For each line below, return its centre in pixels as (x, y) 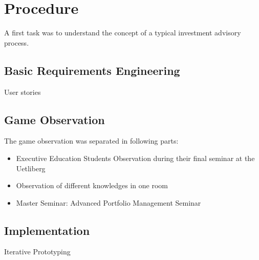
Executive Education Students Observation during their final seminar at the (135, 158)
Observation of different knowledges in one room (92, 185)
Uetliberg (31, 168)
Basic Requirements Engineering (92, 70)
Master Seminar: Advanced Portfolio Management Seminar (109, 202)
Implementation (47, 230)
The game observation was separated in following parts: (91, 141)
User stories (23, 92)
